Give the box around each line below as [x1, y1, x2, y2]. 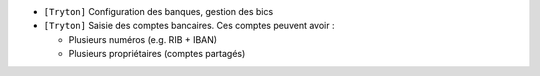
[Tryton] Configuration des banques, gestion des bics [43, 6, 274, 17]
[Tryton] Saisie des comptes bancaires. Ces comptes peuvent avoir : [43, 20, 335, 32]
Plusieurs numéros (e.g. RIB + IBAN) [68, 33, 218, 45]
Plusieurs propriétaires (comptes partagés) [68, 48, 246, 60]
